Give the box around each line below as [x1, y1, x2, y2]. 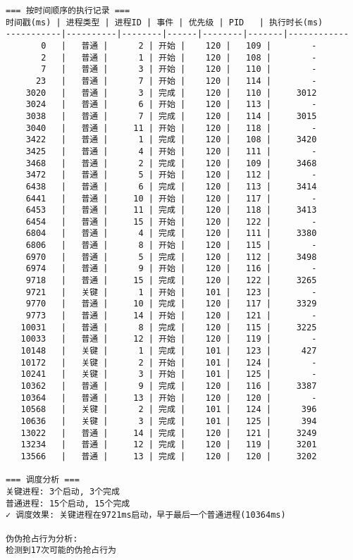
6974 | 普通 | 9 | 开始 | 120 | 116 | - [25, 263, 317, 274]
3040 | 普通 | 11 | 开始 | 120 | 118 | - [25, 123, 317, 133]
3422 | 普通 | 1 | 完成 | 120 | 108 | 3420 [25, 135, 317, 145]
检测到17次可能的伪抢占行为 [6, 545, 117, 556]
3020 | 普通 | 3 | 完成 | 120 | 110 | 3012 [25, 87, 317, 98]
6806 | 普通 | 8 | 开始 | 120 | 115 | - [25, 240, 317, 251]
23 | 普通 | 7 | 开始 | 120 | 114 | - [35, 75, 317, 86]
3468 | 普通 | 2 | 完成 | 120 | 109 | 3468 [25, 158, 317, 168]
